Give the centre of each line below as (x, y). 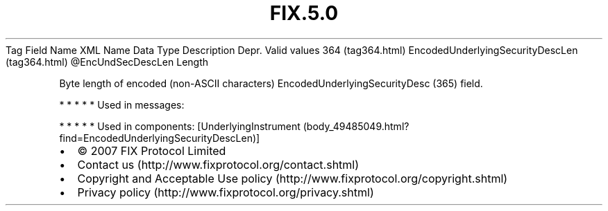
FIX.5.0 (304, 13)
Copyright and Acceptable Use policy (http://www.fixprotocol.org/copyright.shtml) (293, 178)
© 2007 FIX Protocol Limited (152, 150)
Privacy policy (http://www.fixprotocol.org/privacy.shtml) (226, 192)
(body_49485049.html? (356, 126)
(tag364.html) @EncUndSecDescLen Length (107, 62)
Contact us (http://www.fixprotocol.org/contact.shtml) (218, 164)
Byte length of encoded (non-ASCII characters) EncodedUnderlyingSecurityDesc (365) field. (271, 83)
